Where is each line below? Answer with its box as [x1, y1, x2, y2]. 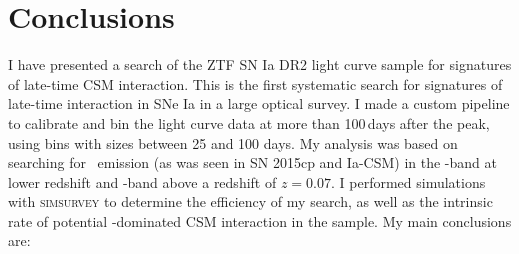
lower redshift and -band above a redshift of [8, 171, 277, 192]
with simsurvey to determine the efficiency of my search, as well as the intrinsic [8, 191, 493, 212]
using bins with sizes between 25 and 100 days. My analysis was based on [8, 132, 458, 153]
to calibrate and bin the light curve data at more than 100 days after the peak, [8, 112, 490, 133]
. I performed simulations [330, 171, 486, 192]
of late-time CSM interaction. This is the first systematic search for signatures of [8, 73, 503, 94]
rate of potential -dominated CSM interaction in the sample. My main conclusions [8, 210, 512, 231]
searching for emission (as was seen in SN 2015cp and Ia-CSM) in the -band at [8, 152, 497, 173]
